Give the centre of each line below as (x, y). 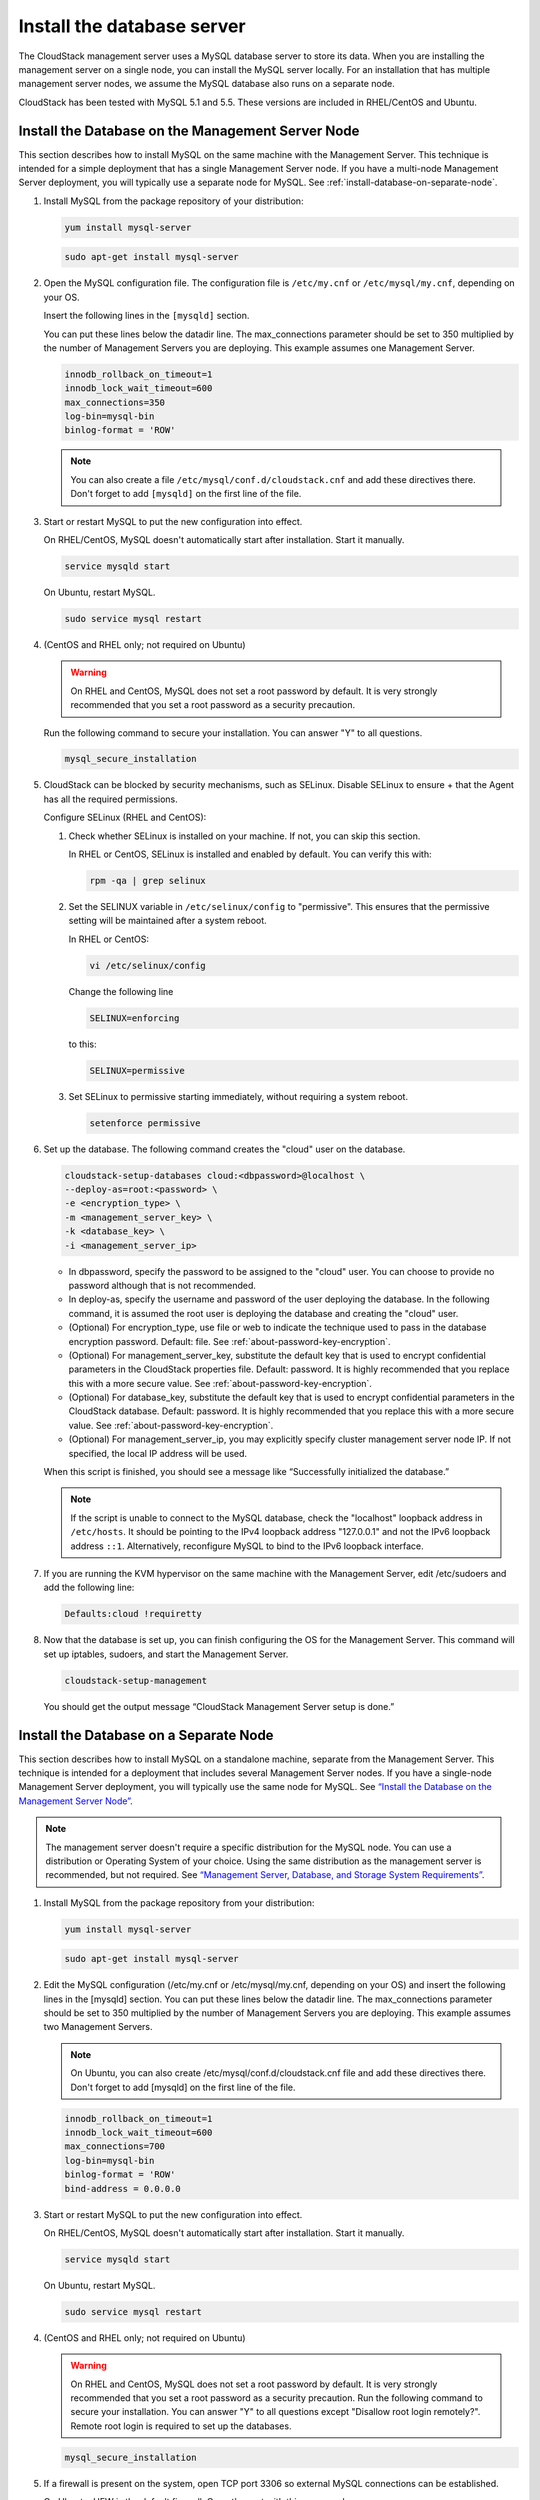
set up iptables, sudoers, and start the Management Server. (166, 1654)
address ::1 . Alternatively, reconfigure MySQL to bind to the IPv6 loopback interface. (247, 1546)
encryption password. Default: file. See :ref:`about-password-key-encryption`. (229, 1341)
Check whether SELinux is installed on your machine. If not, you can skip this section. (244, 836)
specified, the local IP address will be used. (158, 1453)
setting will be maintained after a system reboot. (167, 921)
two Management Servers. (98, 2027)
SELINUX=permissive (137, 1070)
